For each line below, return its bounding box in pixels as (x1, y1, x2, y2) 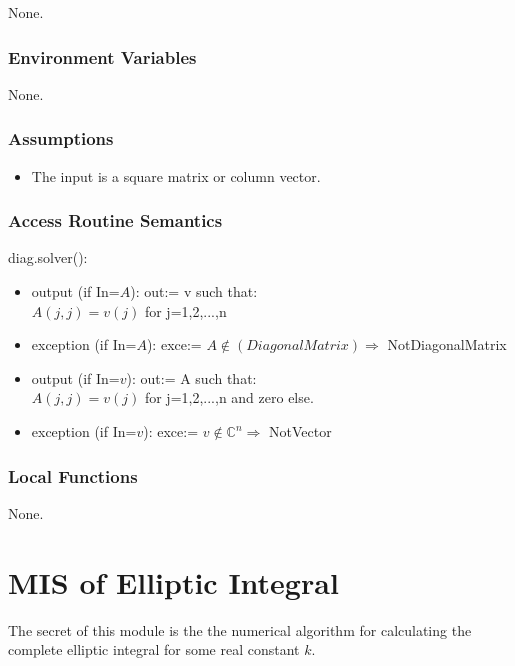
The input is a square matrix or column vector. (31, 165, 321, 186)
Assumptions (8, 126, 114, 151)
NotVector (269, 421, 332, 441)
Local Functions (8, 463, 138, 488)
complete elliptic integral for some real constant (8, 639, 300, 660)
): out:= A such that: (126, 367, 257, 388)
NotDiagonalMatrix (387, 334, 507, 355)
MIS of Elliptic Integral (8, 561, 339, 602)
